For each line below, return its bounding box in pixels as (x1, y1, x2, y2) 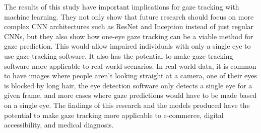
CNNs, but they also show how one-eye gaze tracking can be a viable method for (4, 31, 253, 41)
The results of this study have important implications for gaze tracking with (4, 2, 239, 12)
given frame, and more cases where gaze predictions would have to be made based (4, 90, 257, 100)
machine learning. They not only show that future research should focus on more (4, 11, 254, 22)
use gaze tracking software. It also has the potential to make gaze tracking (4, 50, 233, 61)
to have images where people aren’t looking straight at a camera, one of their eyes (4, 70, 257, 81)
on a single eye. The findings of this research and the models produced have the (4, 99, 250, 110)
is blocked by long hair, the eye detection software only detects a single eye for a (4, 80, 252, 90)
